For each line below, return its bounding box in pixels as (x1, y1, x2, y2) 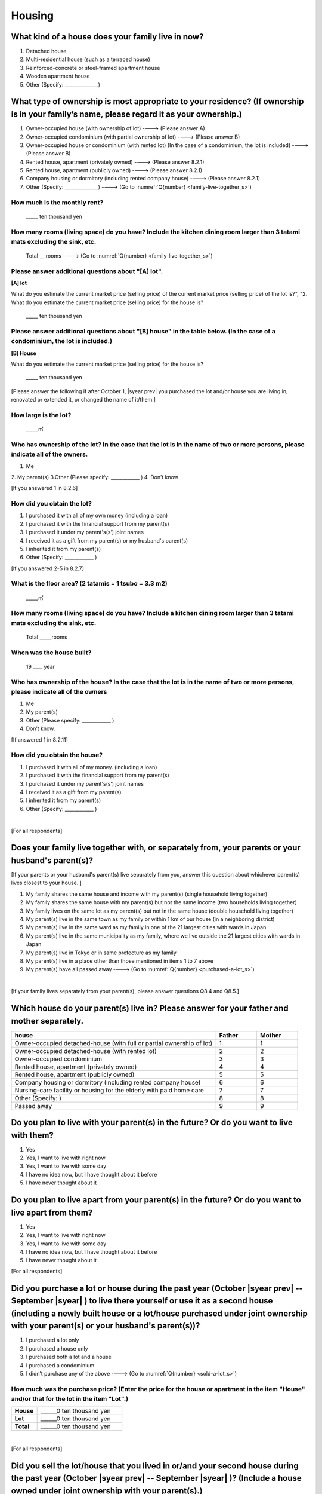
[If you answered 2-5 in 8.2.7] (11, 565, 85, 572)
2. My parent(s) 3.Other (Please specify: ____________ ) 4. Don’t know (11, 473, 179, 480)
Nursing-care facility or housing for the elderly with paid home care (14, 1086, 204, 1094)
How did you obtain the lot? (11, 499, 92, 507)
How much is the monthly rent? (11, 198, 104, 206)
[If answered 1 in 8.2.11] (11, 736, 69, 743)
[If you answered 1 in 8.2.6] (11, 485, 78, 492)
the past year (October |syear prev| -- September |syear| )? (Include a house (11, 1473, 302, 1483)
